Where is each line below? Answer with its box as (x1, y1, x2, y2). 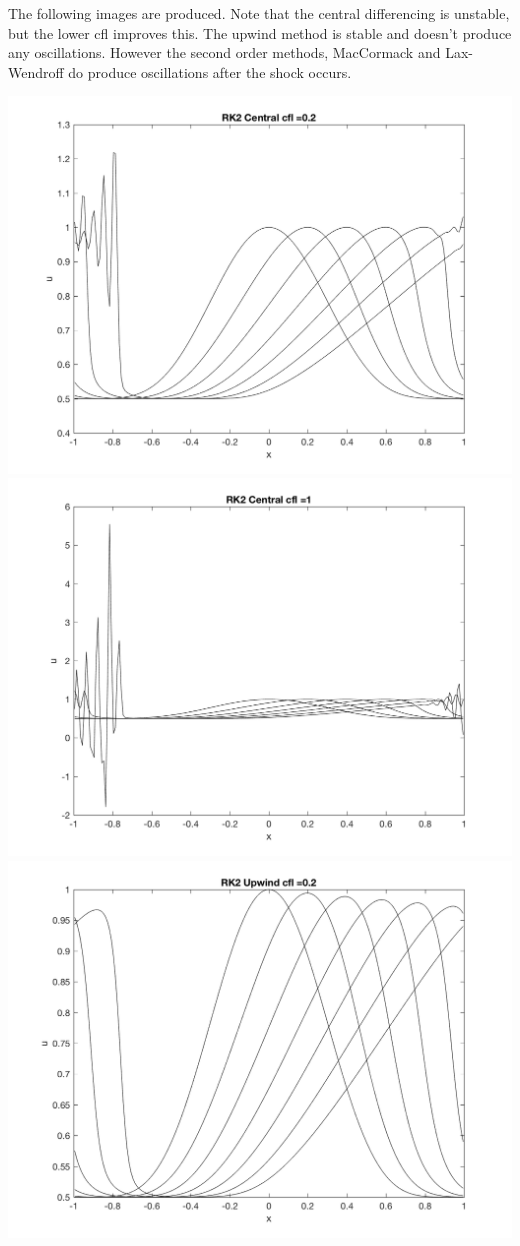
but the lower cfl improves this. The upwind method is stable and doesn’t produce (8, 22, 512, 43)
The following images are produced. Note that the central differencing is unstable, (8, 3, 510, 23)
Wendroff (8, 61, 64, 82)
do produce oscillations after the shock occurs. (68, 61, 352, 82)
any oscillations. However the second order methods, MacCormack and (8, 42, 441, 63)
